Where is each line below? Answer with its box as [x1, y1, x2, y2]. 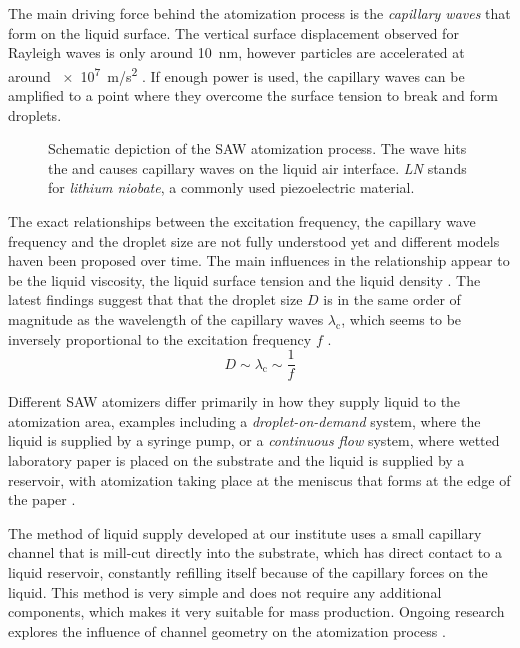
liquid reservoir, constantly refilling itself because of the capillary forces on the [8, 561, 488, 582]
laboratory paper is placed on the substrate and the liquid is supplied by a [8, 450, 465, 470]
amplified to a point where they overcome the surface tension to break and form [8, 85, 498, 106]
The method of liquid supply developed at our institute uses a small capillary [8, 522, 482, 543]
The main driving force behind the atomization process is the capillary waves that [8, 3, 511, 23]
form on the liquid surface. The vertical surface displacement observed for [8, 22, 459, 43]
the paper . [8, 489, 76, 510]
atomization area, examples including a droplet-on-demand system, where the [8, 410, 481, 431]
